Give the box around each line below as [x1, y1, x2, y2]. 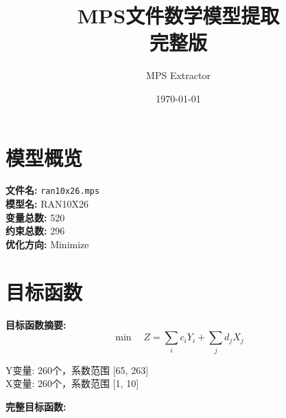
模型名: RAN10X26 [5, 197, 88, 211]
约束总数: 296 [5, 223, 65, 238]
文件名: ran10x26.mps [5, 183, 100, 197]
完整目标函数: [5, 399, 67, 413]
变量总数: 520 [5, 210, 65, 224]
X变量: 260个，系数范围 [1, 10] [5, 376, 139, 390]
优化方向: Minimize [5, 236, 89, 251]
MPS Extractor [146, 68, 211, 82]
